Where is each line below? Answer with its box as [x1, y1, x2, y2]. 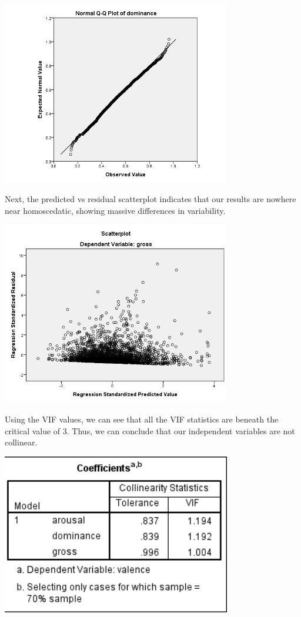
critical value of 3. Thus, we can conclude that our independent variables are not [5, 424, 295, 437]
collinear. [5, 436, 38, 448]
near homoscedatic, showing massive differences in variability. [5, 204, 226, 217]
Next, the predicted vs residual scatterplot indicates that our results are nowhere [5, 193, 296, 205]
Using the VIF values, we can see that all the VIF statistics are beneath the [5, 413, 279, 425]
